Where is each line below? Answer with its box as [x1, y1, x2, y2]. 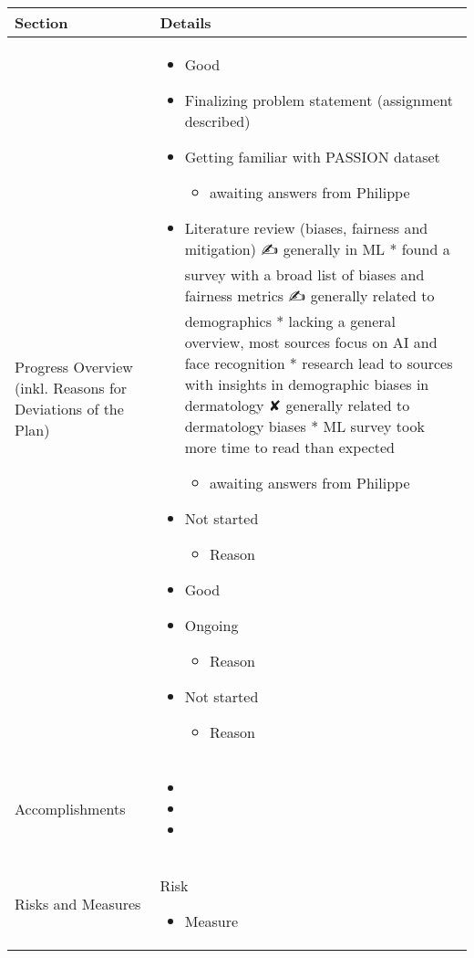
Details [160, 12, 211, 33]
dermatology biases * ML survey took [184, 416, 425, 437]
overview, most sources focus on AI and [184, 332, 438, 353]
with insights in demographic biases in [184, 374, 429, 395]
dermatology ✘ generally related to [184, 395, 410, 416]
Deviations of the [15, 398, 124, 419]
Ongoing [184, 615, 239, 636]
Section [15, 12, 68, 33]
